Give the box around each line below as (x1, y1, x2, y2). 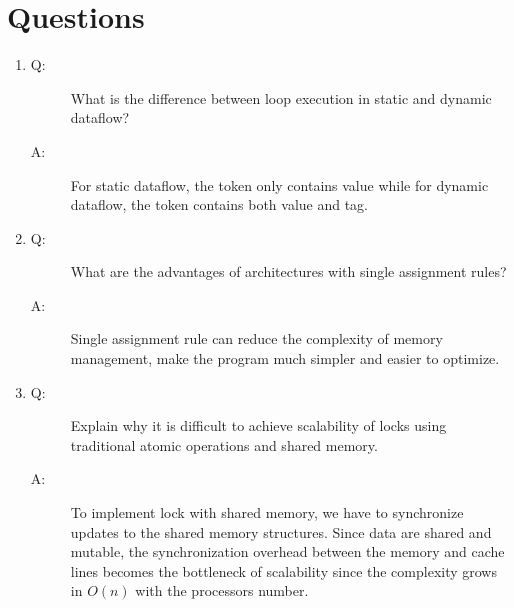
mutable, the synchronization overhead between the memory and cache (70, 541, 505, 562)
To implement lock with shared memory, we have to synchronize (70, 502, 464, 523)
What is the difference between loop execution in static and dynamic (70, 87, 492, 108)
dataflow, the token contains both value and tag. (70, 194, 369, 215)
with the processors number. (135, 580, 309, 601)
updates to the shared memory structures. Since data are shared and (70, 521, 492, 542)
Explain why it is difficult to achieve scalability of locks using (70, 415, 447, 436)
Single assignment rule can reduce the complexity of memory (70, 328, 443, 349)
